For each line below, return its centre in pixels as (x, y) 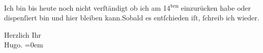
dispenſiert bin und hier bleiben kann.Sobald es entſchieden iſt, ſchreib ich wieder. (132, 18)
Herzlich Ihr (23, 34)
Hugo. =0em (24, 45)
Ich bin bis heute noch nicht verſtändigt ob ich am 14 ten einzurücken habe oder (128, 7)
